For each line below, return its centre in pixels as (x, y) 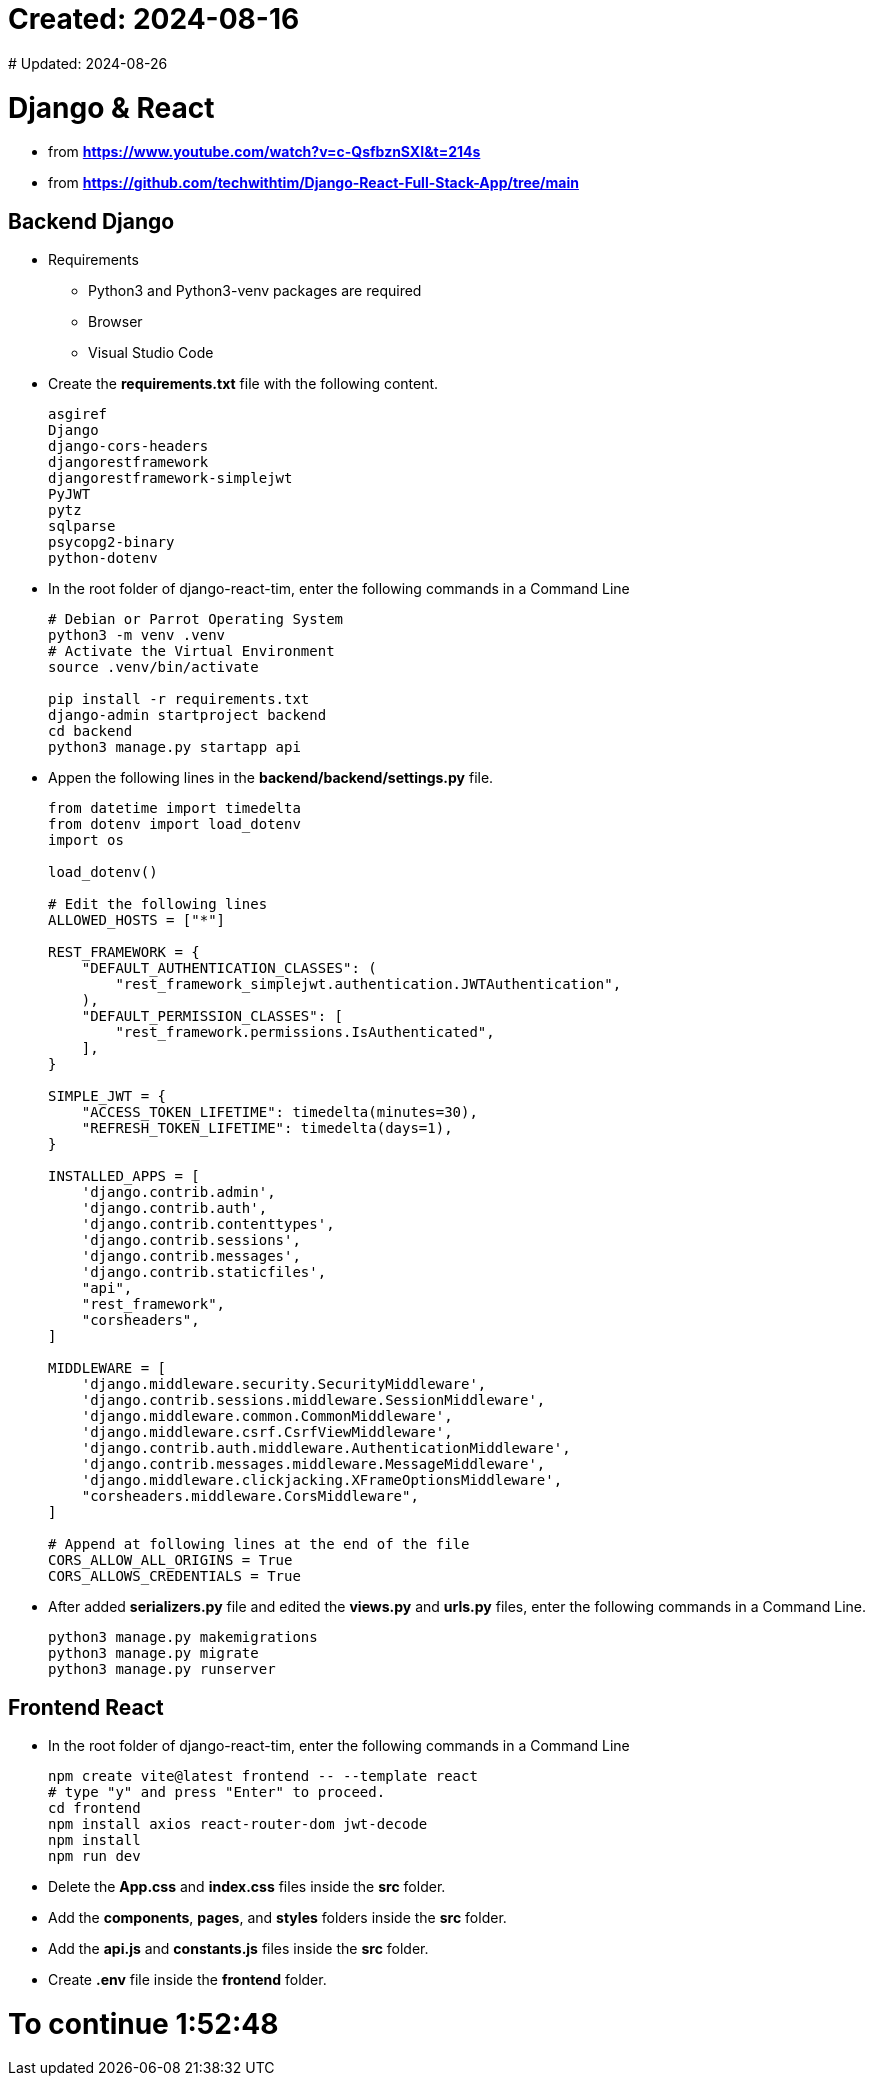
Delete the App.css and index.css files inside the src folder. (247, 1886)
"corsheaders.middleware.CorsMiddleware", (250, 1496)
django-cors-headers (128, 446)
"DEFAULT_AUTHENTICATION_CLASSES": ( (229, 968)
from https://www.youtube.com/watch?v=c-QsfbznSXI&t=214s (264, 152)
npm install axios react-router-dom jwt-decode (238, 1823)
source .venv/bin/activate (153, 667)
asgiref (78, 414)
